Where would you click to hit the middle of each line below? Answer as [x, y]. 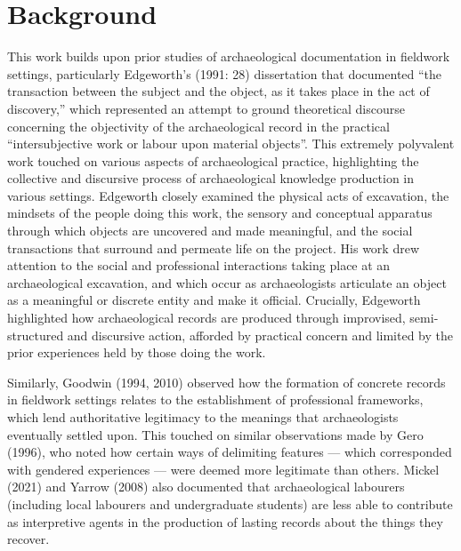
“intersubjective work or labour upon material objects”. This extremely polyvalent [231, 144]
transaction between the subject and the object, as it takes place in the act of [218, 91]
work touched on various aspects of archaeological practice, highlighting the [213, 160]
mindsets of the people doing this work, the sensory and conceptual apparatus [220, 213]
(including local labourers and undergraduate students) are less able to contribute [230, 503]
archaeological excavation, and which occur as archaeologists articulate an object [227, 282]
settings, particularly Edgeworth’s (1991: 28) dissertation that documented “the [225, 73]
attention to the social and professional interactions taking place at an [199, 265]
